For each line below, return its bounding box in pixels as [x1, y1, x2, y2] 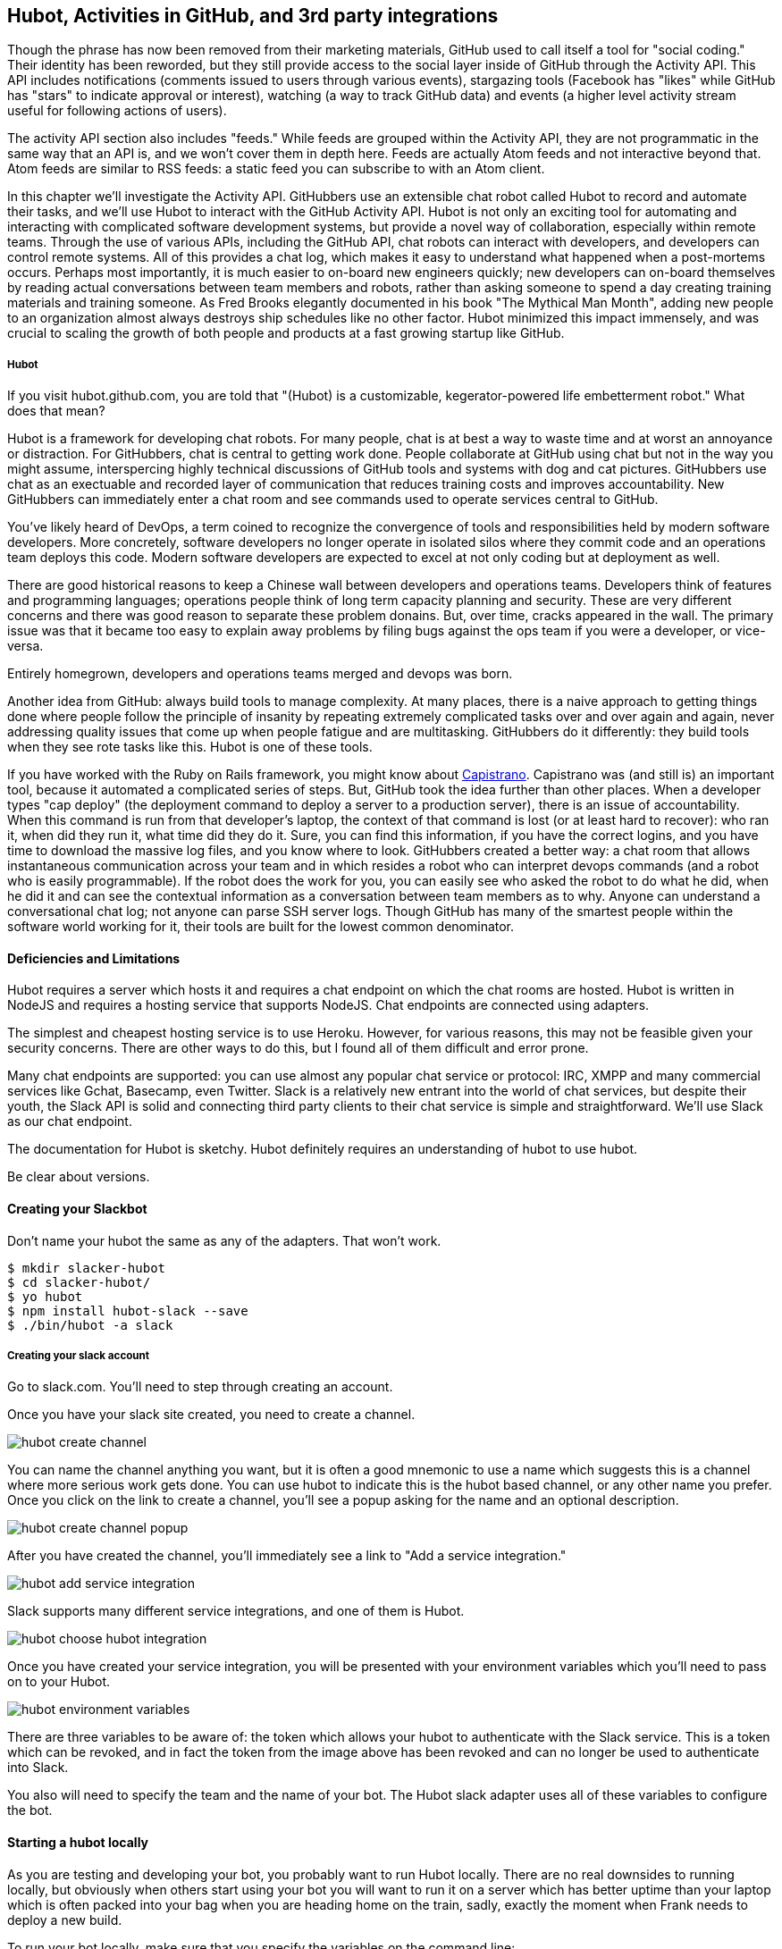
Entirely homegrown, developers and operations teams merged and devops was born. [7, 666, 513, 682]
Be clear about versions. [7, 1169, 150, 1185]
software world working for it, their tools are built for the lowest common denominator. [7, 919, 515, 935]
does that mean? [7, 403, 105, 419]
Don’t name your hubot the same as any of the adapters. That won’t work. [7, 1232, 441, 1248]
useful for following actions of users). [7, 103, 227, 119]
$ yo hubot [7, 1289, 83, 1304]
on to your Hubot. [7, 1674, 111, 1690]
